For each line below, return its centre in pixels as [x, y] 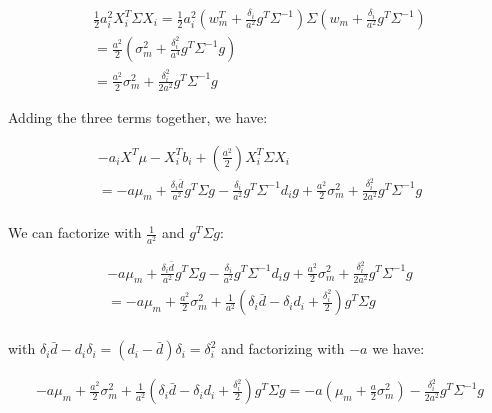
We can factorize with [75, 232]
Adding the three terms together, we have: [138, 117]
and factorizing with [283, 348]
